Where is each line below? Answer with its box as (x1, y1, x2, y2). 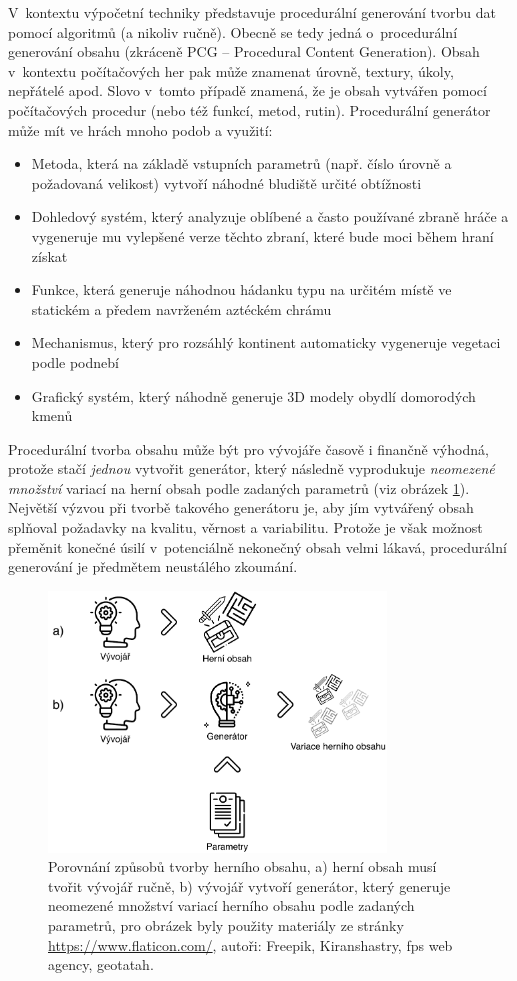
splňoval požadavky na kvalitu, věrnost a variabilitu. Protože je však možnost (8, 517, 483, 538)
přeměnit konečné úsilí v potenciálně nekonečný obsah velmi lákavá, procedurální (8, 536, 507, 557)
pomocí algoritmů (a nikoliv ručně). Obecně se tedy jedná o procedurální (8, 21, 458, 42)
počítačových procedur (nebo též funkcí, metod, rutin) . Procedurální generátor (8, 99, 491, 120)
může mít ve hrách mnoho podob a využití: (8, 119, 273, 140)
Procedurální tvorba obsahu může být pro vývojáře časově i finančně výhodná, (8, 438, 489, 459)
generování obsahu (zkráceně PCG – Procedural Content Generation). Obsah (8, 41, 480, 62)
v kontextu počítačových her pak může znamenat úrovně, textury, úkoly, (8, 60, 454, 81)
